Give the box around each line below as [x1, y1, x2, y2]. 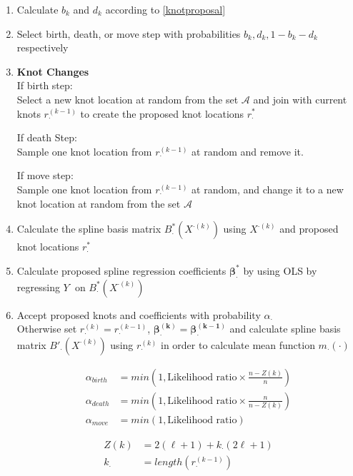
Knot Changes [16, 64, 89, 79]
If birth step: [16, 78, 73, 93]
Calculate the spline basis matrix [16, 221, 161, 236]
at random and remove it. [192, 143, 304, 158]
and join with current [253, 91, 347, 106]
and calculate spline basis [229, 321, 341, 336]
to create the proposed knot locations [80, 106, 244, 121]
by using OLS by [243, 263, 317, 278]
